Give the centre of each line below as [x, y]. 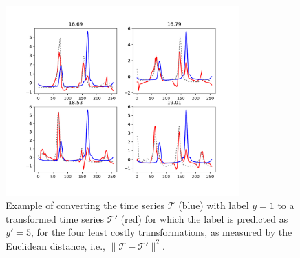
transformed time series [55, 218]
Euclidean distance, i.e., [55, 245]
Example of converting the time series [85, 205]
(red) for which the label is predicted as [204, 218]
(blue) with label [214, 205]
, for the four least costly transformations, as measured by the [161, 232]
